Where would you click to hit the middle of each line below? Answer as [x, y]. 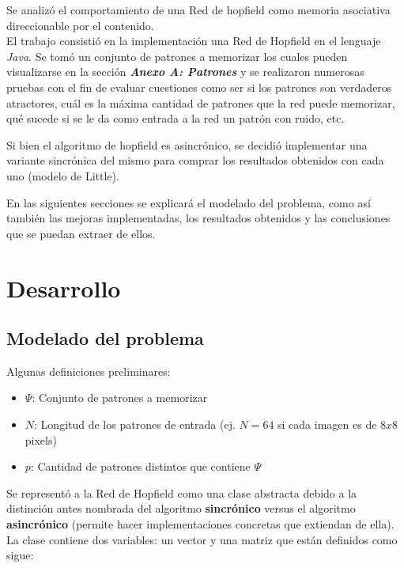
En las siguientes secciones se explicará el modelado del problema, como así [189, 202]
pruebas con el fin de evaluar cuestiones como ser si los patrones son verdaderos [199, 87]
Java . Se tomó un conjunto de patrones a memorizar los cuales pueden [177, 56]
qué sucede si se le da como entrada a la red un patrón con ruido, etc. [176, 118]
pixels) [41, 439]
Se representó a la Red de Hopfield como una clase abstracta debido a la [182, 492]
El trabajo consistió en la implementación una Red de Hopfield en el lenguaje [194, 41]
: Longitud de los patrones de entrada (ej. [135, 424]
